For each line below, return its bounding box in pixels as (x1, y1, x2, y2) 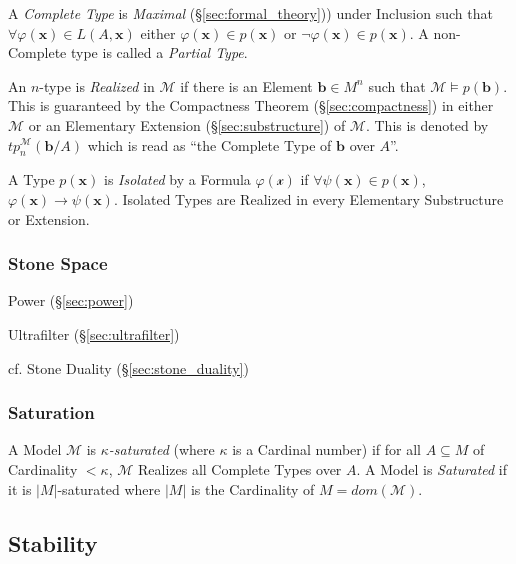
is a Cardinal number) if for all (232, 439, 421, 460)
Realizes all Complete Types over (138, 458, 342, 479)
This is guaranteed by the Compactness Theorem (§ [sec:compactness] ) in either (8, 95, 494, 116)
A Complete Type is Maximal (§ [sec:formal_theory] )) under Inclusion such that (8, 3, 493, 23)
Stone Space (8, 251, 108, 276)
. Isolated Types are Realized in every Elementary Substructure (113, 188, 504, 209)
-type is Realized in (39, 75, 155, 96)
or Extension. (8, 208, 90, 229)
